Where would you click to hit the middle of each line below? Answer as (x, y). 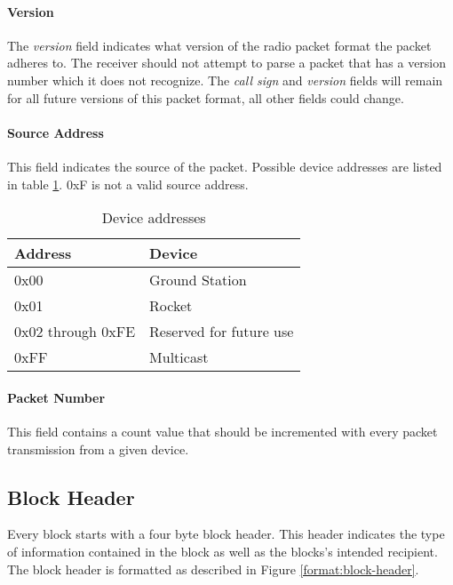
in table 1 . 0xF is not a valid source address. (128, 184)
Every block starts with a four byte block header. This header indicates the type (226, 534)
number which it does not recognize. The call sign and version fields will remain (225, 80)
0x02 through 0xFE (75, 332)
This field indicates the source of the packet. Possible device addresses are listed (225, 166)
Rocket (171, 306)
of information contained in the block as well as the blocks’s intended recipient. (223, 551)
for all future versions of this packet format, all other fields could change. (206, 97)
